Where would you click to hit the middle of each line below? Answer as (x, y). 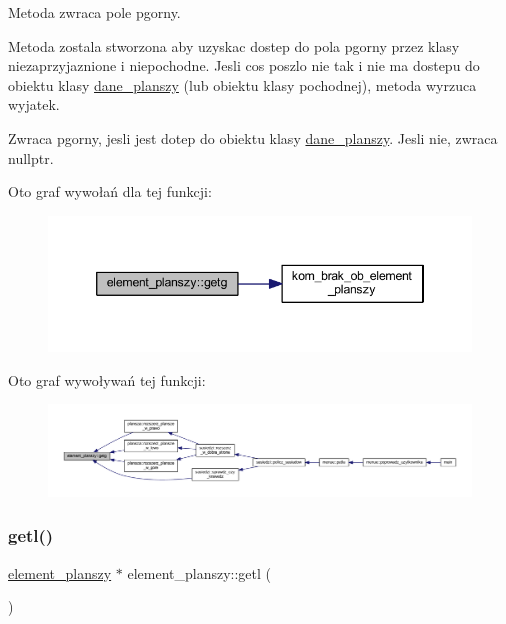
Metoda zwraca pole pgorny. (94, 12)
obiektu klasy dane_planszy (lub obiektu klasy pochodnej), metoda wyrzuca (242, 84)
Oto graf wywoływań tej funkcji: (107, 379)
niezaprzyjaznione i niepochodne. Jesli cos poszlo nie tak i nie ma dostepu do (244, 65)
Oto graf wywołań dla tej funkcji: (110, 191)
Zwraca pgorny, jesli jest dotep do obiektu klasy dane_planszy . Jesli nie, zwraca (253, 137)
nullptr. (31, 157)
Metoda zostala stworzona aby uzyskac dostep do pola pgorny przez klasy (234, 45)
